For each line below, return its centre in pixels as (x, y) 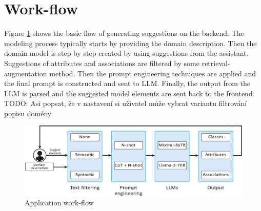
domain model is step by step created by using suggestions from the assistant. (126, 53)
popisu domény (28, 113)
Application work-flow (59, 203)
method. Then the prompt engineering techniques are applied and (153, 73)
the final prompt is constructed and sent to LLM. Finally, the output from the (127, 83)
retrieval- (216, 63)
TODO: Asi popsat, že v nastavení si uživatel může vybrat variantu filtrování (126, 103)
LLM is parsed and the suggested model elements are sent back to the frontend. (129, 93)
